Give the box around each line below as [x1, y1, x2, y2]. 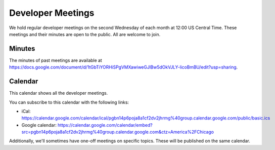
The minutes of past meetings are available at [9, 57, 102, 63]
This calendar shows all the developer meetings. [9, 90, 108, 96]
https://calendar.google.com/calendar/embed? [57, 122, 153, 128]
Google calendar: [21, 122, 57, 128]
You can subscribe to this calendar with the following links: [9, 99, 129, 105]
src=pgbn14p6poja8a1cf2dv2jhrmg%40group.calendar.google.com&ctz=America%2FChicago [21, 129, 214, 135]
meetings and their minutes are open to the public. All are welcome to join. [9, 31, 161, 37]
